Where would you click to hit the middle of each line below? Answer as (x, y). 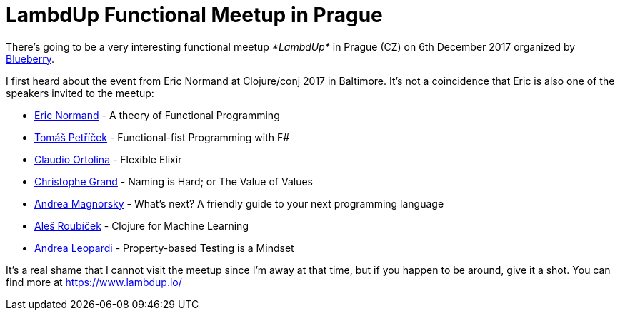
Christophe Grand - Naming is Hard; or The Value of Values (174, 181)
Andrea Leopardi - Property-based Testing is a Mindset (164, 248)
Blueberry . (30, 58)
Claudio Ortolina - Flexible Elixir (108, 159)
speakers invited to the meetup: (80, 93)
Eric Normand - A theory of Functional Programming (157, 115)
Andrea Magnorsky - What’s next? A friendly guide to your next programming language (239, 203)
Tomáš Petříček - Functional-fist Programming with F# (162, 137)
